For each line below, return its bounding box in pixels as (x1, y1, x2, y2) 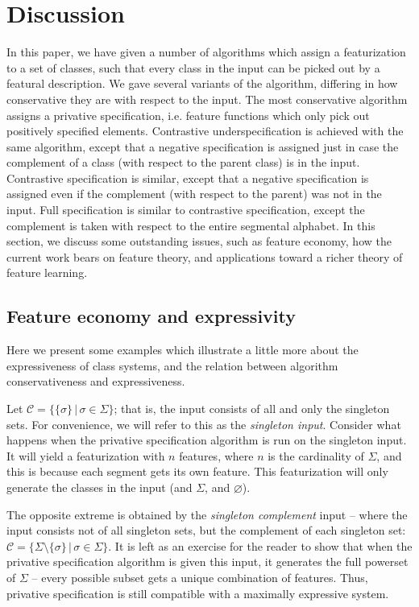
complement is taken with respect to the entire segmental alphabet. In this (6, 217, 375, 233)
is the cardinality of (268, 447, 364, 464)
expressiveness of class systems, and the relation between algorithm (6, 357, 338, 374)
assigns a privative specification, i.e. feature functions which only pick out (6, 106, 370, 123)
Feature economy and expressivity (6, 303, 297, 328)
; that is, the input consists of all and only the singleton (114, 400, 390, 417)
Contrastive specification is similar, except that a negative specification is (6, 169, 369, 186)
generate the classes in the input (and (6, 478, 193, 495)
